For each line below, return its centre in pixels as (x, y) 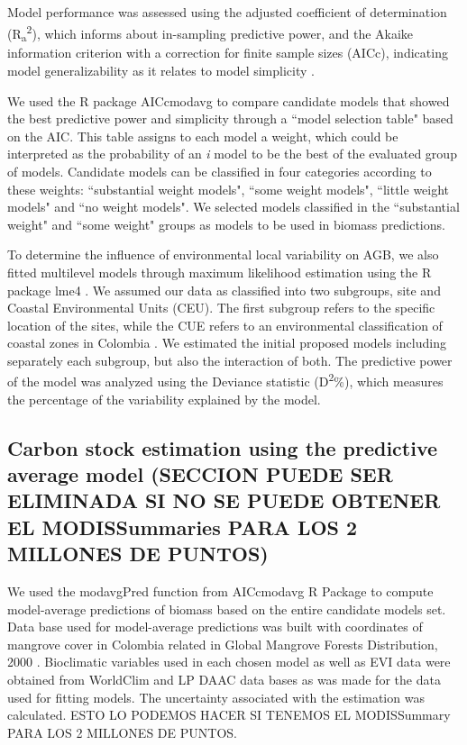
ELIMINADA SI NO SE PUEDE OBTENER (224, 500)
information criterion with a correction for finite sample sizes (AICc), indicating (228, 53)
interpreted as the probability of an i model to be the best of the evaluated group (232, 154)
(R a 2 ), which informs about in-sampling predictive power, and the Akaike (211, 33)
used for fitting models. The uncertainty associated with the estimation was (216, 697)
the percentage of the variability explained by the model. (164, 399)
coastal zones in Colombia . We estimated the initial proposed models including (227, 343)
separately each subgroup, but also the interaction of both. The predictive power (230, 360)
